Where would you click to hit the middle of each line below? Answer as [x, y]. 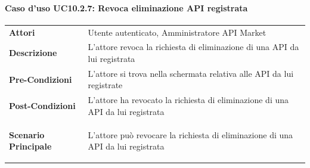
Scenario [27, 134]
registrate [105, 85]
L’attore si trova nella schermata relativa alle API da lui [191, 73]
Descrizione [33, 53]
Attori [22, 32]
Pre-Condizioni [41, 79]
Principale [30, 146]
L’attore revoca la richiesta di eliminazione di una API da [193, 47]
